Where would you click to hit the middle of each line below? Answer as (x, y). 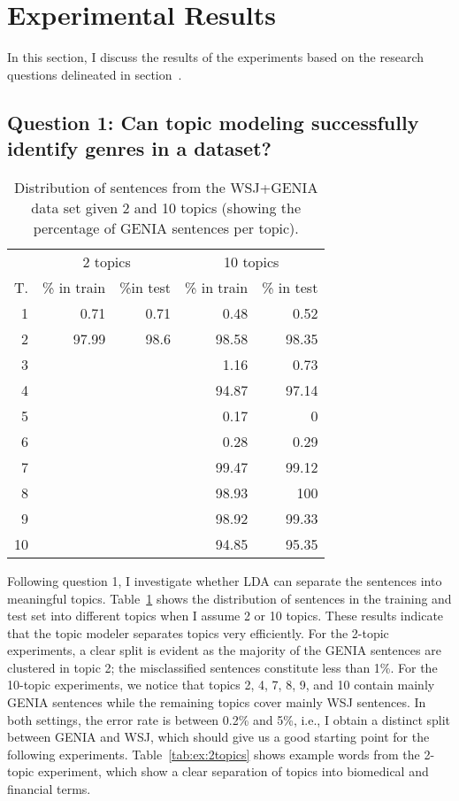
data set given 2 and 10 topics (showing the (166, 207)
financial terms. (49, 789)
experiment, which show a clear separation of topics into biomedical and (233, 771)
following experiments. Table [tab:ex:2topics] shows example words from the (214, 754)
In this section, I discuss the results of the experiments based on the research (216, 57)
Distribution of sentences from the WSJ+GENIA (166, 187)
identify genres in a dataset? (139, 148)
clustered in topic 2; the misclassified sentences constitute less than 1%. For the (222, 667)
